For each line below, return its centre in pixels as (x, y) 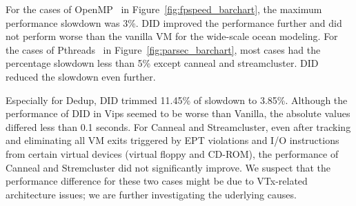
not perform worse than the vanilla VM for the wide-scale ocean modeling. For (172, 36)
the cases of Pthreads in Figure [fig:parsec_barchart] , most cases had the (163, 49)
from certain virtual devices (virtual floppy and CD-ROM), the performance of (172, 153)
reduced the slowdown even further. (81, 76)
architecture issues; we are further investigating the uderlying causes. (151, 194)
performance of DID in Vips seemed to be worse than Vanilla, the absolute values (178, 113)
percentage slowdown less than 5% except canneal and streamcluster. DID (162, 63)
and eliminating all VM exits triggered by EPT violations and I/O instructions (172, 140)
